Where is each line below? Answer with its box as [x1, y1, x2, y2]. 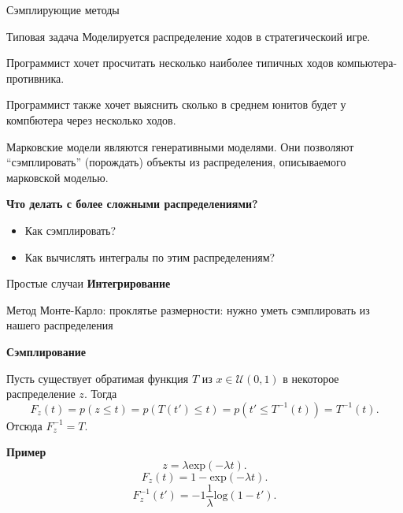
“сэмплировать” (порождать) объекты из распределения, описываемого [6, 154, 346, 170]
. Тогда [83, 385, 117, 402]
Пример [6, 444, 46, 460]
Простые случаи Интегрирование [6, 275, 171, 292]
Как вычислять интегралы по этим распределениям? [24, 248, 275, 265]
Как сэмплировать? [24, 221, 116, 238]
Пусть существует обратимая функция [6, 370, 189, 386]
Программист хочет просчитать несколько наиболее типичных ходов [6, 54, 334, 71]
